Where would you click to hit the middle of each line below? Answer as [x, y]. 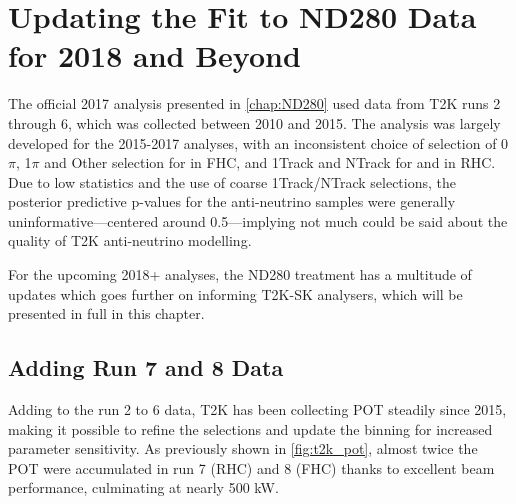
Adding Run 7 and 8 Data [146, 367]
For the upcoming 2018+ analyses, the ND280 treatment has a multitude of [240, 274]
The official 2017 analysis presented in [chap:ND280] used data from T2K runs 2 [254, 103]
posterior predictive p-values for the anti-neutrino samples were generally [232, 201]
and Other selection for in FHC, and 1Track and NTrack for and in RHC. [270, 162]
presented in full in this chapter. [106, 313]
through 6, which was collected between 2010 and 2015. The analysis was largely [254, 122]
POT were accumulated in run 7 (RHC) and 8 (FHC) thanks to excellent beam [251, 467]
